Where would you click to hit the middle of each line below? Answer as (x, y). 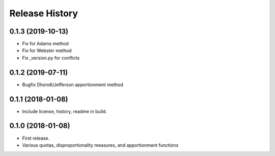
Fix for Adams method (45, 44)
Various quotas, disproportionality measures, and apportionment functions (100, 145)
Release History (44, 13)
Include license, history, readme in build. (64, 111)
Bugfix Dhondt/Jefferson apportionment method (73, 85)
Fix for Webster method (47, 50)
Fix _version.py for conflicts (51, 58)
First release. (36, 138)
